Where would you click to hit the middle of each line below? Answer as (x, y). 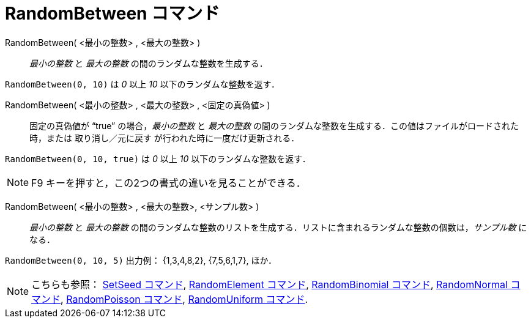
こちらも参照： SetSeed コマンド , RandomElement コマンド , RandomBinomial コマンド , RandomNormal (269, 284)
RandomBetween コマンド (113, 13)
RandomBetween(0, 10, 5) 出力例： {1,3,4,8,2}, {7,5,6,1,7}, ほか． (141, 260)
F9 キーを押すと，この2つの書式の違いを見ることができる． (169, 183)
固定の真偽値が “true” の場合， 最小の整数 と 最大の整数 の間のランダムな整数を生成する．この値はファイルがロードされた (274, 125)
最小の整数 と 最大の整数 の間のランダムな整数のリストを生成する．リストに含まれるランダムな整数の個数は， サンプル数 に (278, 227)
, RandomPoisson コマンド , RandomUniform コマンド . (184, 299)
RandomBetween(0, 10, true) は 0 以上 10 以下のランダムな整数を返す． (158, 158)
